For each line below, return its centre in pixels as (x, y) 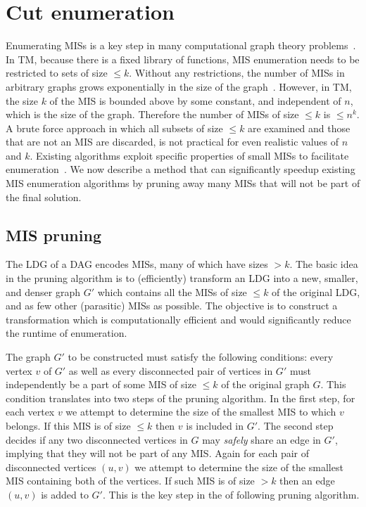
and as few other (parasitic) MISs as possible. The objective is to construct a (172, 306)
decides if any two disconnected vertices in (97, 439)
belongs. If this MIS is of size (68, 425)
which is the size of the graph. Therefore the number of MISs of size (152, 114)
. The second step (296, 425)
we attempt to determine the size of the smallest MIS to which (201, 412)
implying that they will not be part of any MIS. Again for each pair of (158, 453)
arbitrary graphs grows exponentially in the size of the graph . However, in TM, (179, 86)
